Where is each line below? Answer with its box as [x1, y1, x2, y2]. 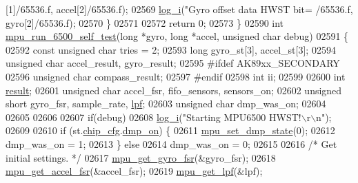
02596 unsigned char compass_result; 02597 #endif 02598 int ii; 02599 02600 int [6, 69, 346, 83]
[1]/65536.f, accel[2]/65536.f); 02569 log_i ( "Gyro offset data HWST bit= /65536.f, [6, 2, 353, 16]
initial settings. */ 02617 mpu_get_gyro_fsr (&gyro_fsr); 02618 [6, 150, 276, 164]
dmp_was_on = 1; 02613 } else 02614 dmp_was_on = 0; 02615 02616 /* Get [6, 136, 337, 151]
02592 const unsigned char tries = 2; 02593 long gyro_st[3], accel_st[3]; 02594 [6, 42, 336, 56]
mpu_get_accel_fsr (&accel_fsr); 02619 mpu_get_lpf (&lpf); [6, 164, 263, 178]
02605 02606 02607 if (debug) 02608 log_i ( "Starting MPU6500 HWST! [6, 109, 301, 124]
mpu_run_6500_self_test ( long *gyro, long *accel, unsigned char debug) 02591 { [6, 29, 349, 43]
